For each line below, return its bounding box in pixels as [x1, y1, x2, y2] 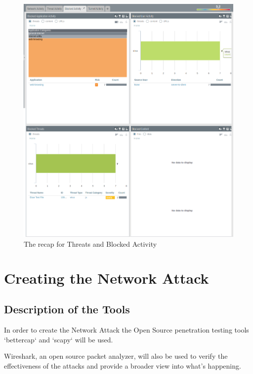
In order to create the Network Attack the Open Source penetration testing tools [4, 325, 249, 335]
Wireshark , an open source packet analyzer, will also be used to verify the [4, 351, 228, 361]
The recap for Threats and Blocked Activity [24, 239, 157, 249]
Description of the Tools [4, 301, 130, 317]
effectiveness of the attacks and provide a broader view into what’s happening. [4, 360, 241, 371]
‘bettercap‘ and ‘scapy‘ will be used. [4, 334, 113, 344]
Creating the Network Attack [4, 267, 209, 288]
